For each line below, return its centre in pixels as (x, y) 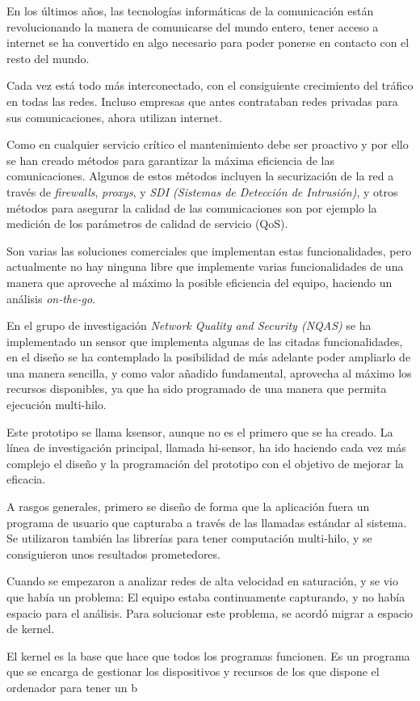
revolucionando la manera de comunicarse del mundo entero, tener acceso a (193, 26)
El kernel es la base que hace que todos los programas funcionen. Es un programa (208, 655)
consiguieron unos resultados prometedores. (113, 553)
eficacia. (26, 479)
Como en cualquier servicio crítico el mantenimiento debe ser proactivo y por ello (208, 144)
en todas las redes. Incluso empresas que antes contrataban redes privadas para (202, 101)
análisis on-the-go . (51, 298)
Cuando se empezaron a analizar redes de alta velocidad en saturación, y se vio (202, 581)
